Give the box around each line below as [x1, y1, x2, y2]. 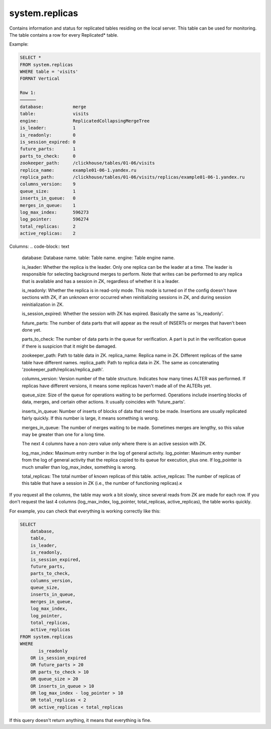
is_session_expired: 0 [20, 139, 76, 145]
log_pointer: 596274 [20, 217, 89, 222]
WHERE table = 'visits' [20, 69, 79, 75]
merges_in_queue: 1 [20, 202, 76, 208]
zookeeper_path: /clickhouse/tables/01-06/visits [20, 160, 155, 166]
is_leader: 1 [20, 125, 76, 131]
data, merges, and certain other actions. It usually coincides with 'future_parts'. [22, 399, 186, 405]
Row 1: [20, 90, 36, 95]
